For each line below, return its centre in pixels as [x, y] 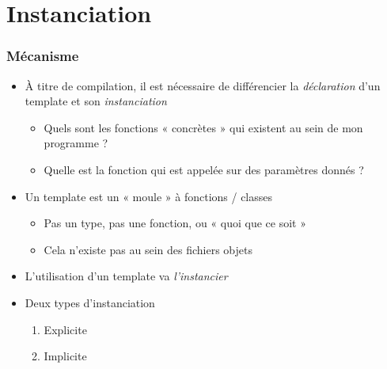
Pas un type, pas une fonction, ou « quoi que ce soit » [175, 223]
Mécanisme [43, 56]
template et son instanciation [96, 101]
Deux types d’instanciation [90, 302]
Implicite [65, 356]
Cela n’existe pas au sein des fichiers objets [148, 249]
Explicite [65, 329]
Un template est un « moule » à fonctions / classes [149, 196]
